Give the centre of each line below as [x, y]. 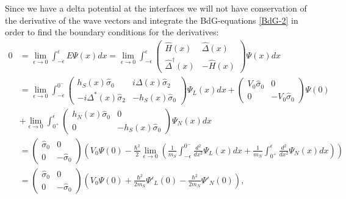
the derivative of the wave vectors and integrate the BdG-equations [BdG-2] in [152, 20]
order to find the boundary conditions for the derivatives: [112, 32]
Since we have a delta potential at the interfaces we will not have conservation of [156, 8]
